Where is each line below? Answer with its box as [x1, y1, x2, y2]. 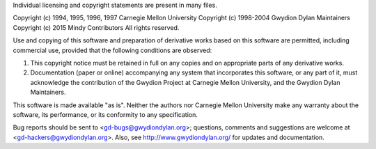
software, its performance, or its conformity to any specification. [13, 110, 198, 118]
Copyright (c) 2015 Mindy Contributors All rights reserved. [13, 23, 180, 31]
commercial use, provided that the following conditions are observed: [13, 46, 212, 54]
